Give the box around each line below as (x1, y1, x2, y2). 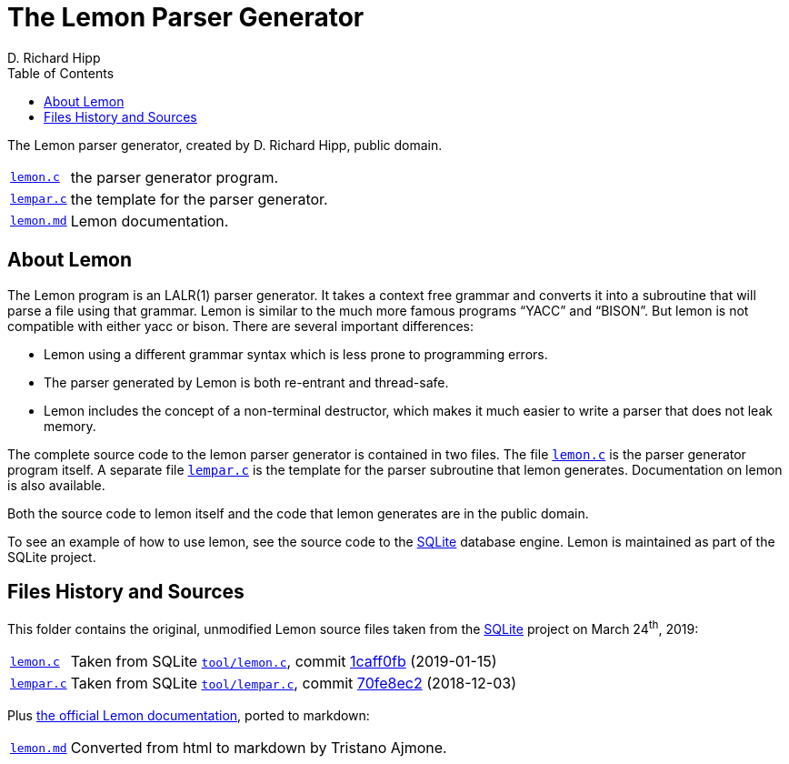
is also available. (7, 477, 105, 493)
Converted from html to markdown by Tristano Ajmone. (70, 739, 447, 758)
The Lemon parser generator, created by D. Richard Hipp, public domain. (7, 136, 443, 153)
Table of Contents (7, 65, 115, 81)
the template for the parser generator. (70, 189, 328, 208)
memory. (44, 417, 96, 434)
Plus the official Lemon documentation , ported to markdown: (7, 708, 370, 724)
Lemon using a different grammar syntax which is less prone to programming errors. (44, 346, 548, 362)
